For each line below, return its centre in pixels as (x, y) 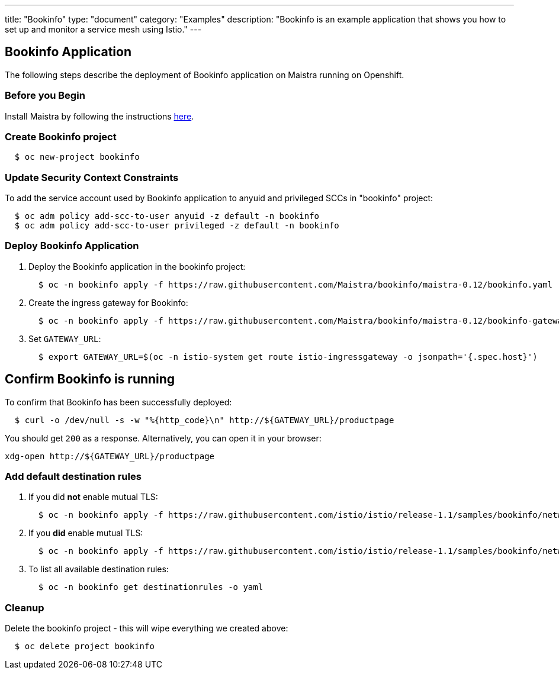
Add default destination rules (73, 477)
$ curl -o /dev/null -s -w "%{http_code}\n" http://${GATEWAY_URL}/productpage (204, 420)
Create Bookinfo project (61, 136)
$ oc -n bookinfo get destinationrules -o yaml (151, 587)
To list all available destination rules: (99, 569)
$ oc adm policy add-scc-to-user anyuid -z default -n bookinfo (167, 216)
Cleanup (25, 607)
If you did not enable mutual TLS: (93, 497)
